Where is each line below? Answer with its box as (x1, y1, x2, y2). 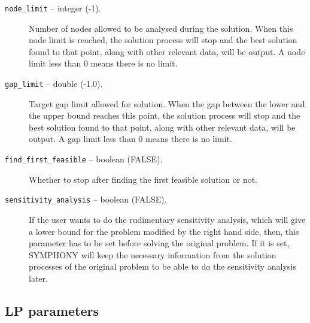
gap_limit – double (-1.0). (5, 77, 103, 90)
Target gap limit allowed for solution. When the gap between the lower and (29, 97, 305, 110)
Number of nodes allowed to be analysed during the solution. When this (29, 22, 293, 34)
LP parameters (5, 301, 99, 319)
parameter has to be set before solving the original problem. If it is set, (29, 237, 290, 249)
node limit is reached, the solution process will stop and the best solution (29, 34, 297, 46)
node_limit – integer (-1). (5, 2, 101, 14)
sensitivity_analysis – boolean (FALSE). (5, 193, 167, 206)
